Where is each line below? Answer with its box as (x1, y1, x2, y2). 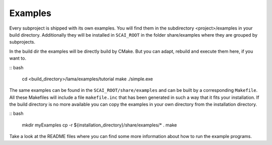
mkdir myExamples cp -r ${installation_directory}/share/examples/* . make (22, 122, 177, 128)
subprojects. (9, 39, 35, 45)
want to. (9, 55, 26, 61)
